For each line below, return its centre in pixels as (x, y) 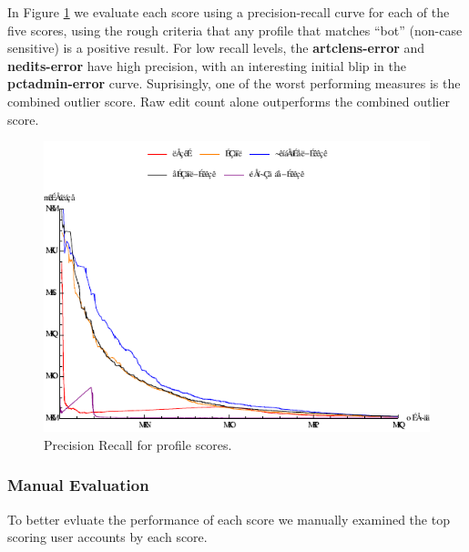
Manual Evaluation (78, 485)
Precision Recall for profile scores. (138, 444)
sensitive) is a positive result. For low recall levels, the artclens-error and (216, 48)
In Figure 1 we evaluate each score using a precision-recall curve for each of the (229, 12)
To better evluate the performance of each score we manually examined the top (229, 519)
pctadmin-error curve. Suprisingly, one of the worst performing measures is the (234, 83)
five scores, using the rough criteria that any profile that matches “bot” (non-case (235, 30)
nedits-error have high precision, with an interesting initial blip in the (207, 65)
